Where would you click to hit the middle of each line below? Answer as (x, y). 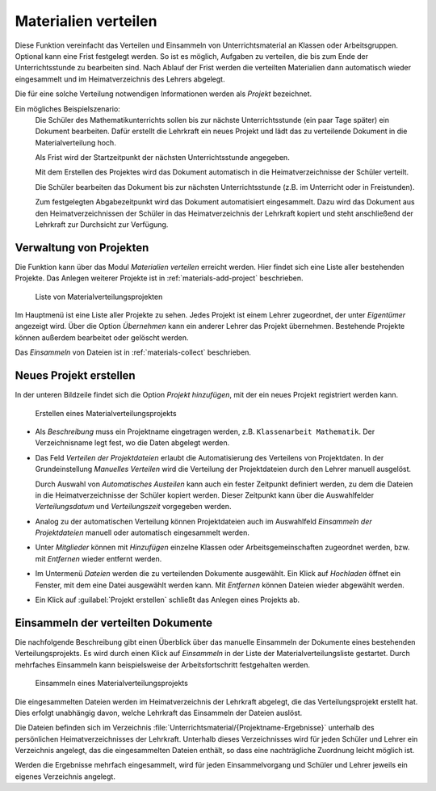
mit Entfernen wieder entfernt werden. (99, 558)
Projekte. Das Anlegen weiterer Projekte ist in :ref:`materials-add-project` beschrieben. (159, 278)
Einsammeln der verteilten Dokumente (114, 623)
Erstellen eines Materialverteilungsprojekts (106, 413)
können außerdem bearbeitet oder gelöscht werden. (102, 337)
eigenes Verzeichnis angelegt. (65, 776)
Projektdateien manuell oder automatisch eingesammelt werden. (142, 532)
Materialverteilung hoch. (75, 142)
